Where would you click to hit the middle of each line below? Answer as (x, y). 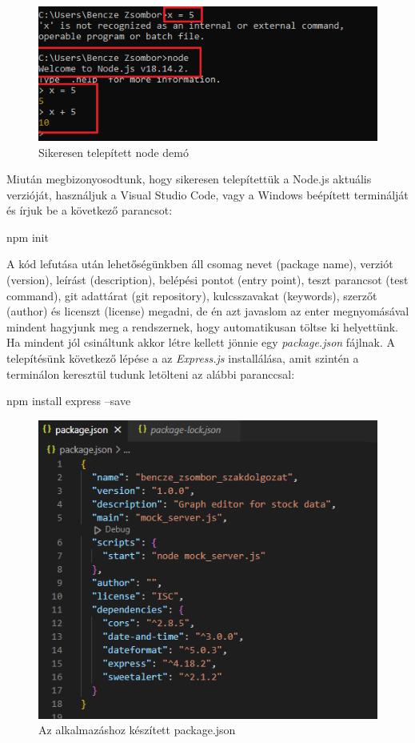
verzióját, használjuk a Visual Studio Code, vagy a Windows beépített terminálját (207, 194)
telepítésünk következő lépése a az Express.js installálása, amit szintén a (183, 358)
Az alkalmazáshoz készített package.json (137, 730)
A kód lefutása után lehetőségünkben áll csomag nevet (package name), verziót (200, 264)
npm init (28, 237)
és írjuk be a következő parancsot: (90, 210)
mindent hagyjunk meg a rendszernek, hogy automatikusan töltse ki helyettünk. (202, 326)
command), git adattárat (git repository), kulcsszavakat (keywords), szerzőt (192, 295)
